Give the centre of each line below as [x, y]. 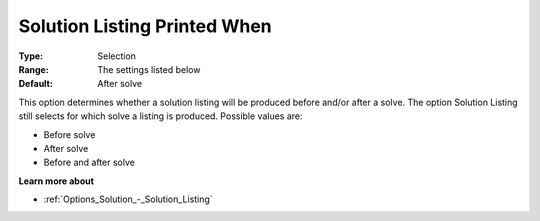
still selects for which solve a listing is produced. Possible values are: [161, 116]
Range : [33, 69]
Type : [31, 56]
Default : [36, 84]
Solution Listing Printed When [145, 26]
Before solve [69, 134]
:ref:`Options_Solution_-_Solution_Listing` [128, 199]
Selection [117, 56]
